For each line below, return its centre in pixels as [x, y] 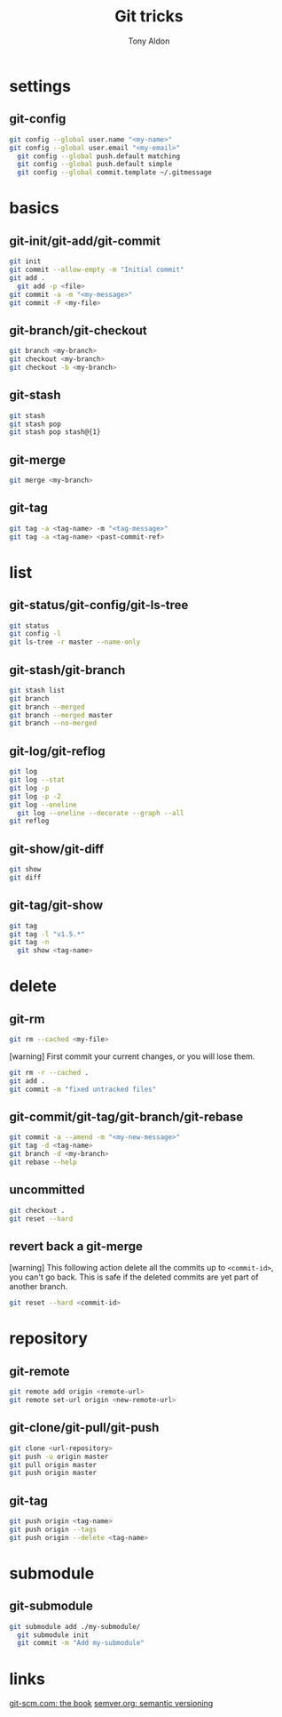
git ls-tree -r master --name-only [75, 642]
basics [34, 209]
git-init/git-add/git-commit [85, 241]
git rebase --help [43, 1162]
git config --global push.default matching [98, 156]
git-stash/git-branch [67, 670]
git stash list [37, 690]
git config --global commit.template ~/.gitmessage [115, 173]
